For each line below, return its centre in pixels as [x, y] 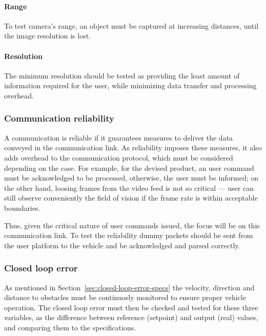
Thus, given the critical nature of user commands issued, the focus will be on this [132, 225]
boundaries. [22, 207]
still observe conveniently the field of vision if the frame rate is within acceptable [131, 198]
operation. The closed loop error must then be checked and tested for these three [131, 307]
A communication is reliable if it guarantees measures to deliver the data [119, 137]
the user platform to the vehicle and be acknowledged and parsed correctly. [122, 245]
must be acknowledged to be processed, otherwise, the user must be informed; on [131, 178]
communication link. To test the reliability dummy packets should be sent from [129, 235]
